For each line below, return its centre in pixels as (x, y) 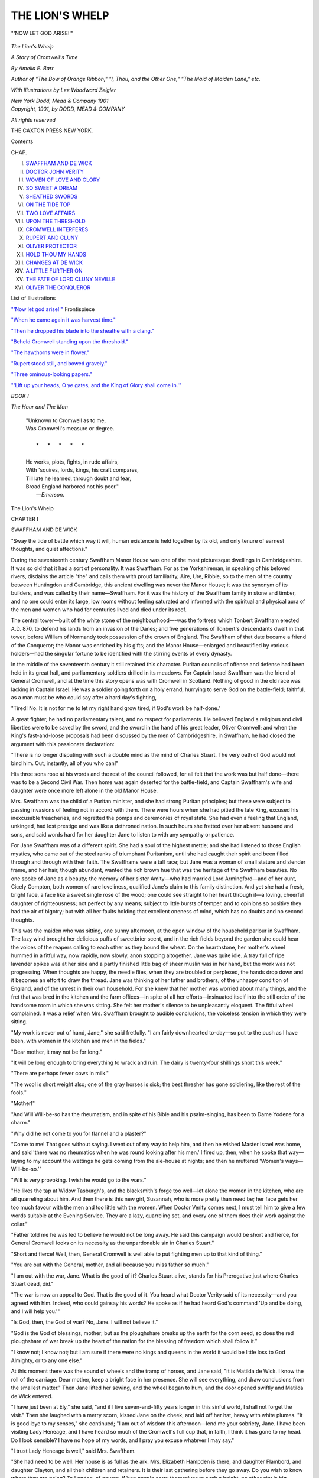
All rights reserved (33, 120)
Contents (22, 141)
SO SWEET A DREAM (52, 188)
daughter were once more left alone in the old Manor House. (84, 790)
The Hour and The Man (39, 407)
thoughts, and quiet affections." (49, 549)
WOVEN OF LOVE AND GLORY (63, 180)
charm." (21, 1123)
